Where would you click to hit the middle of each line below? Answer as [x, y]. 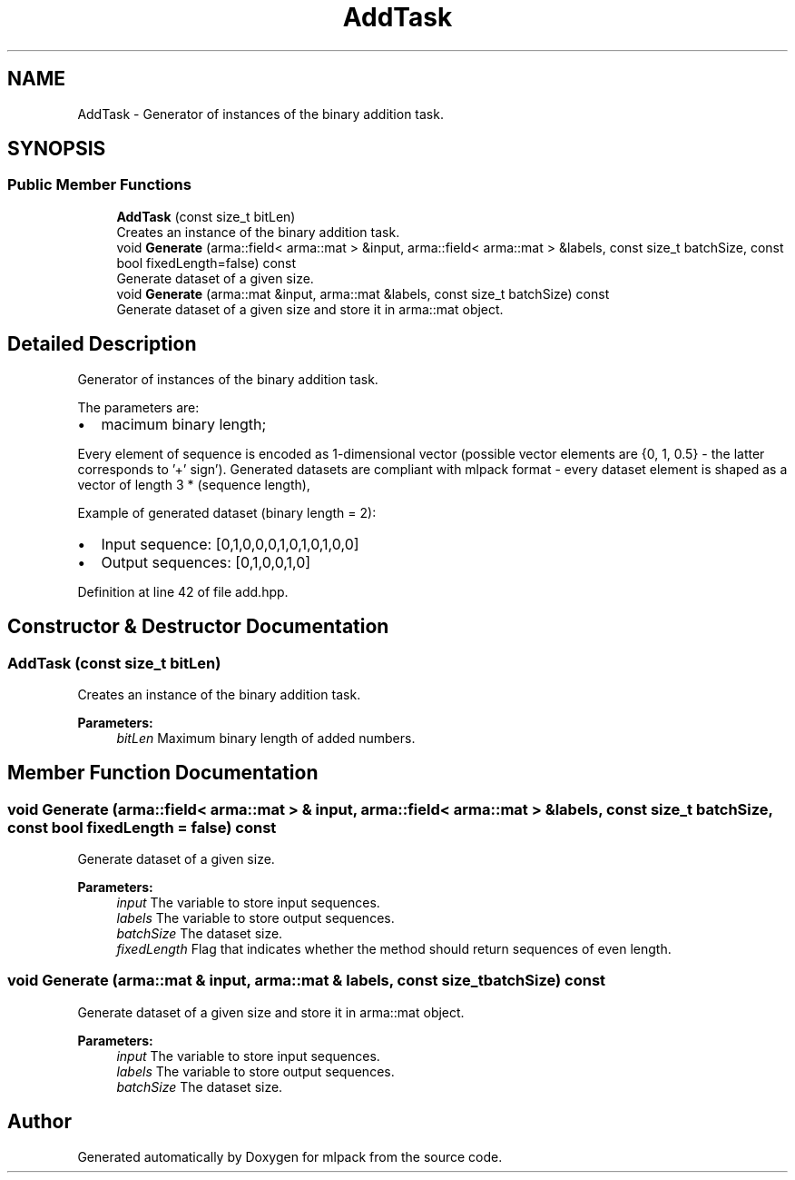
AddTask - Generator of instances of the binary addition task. [260, 114]
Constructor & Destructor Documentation [198, 627]
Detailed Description [102, 344]
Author [39, 1122]
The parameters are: [138, 407]
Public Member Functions [99, 185]
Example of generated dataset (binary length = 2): [227, 512]
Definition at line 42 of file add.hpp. [183, 591]
